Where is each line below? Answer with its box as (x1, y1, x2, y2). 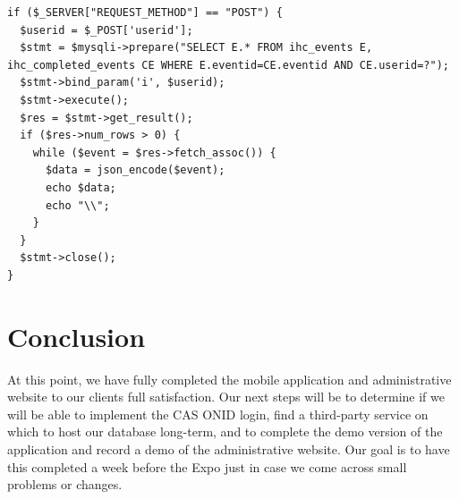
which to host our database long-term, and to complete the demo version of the (7, 422, 443, 441)
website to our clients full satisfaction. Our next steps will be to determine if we (7, 387, 445, 406)
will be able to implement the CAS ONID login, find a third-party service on (7, 404, 429, 423)
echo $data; (45, 181, 116, 194)
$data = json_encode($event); (45, 164, 225, 177)
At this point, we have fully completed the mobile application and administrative (7, 369, 452, 388)
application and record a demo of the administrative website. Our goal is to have (7, 440, 450, 458)
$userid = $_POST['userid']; (20, 23, 193, 37)
